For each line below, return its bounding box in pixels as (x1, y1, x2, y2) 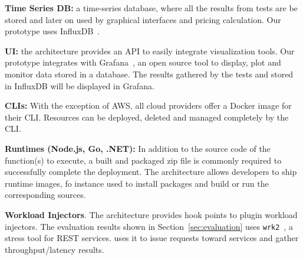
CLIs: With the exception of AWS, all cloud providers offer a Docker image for (5, 99, 292, 112)
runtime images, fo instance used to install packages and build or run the (5, 177, 269, 189)
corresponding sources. (5, 188, 86, 201)
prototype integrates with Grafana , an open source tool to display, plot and (5, 56, 281, 69)
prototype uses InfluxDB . (5, 25, 100, 37)
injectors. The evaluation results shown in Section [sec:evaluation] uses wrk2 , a (5, 220, 293, 232)
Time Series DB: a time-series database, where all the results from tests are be (5, 2, 298, 14)
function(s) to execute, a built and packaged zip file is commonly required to (5, 154, 282, 166)
